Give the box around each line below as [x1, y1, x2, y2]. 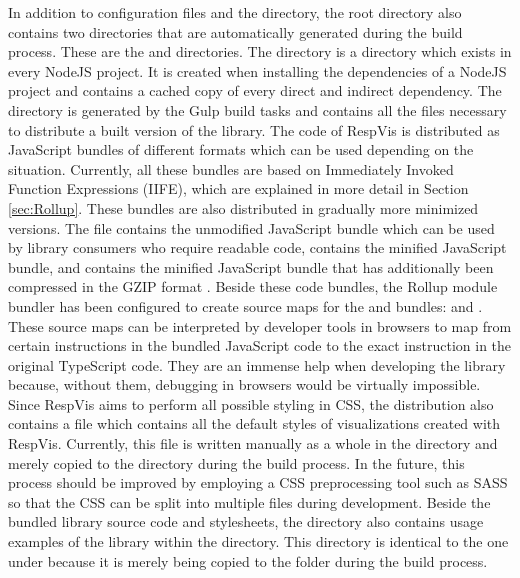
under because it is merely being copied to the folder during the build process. [8, 550, 488, 571]
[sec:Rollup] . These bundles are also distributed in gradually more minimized [8, 197, 479, 218]
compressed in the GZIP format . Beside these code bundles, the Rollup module [8, 276, 498, 297]
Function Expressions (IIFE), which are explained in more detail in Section [8, 178, 469, 199]
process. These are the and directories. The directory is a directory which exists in [8, 41, 512, 62]
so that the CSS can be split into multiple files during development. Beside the [8, 491, 491, 512]
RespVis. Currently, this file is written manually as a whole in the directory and [8, 433, 498, 454]
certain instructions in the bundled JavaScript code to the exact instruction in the [8, 335, 512, 356]
